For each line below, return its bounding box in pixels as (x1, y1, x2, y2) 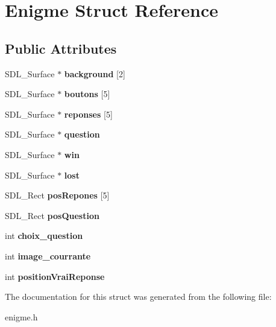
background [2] (64, 67, 125, 80)
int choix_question (5, 229, 83, 242)
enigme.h (5, 310, 38, 323)
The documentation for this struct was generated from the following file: (5, 290, 272, 303)
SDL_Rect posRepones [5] (5, 189, 110, 202)
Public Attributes (5, 39, 117, 57)
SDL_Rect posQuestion (5, 209, 99, 221)
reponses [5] (64, 107, 113, 120)
